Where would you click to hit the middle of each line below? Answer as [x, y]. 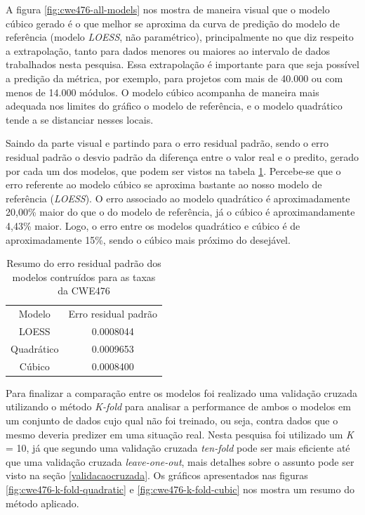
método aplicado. [42, 503]
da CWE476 [84, 291]
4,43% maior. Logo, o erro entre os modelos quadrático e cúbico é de [153, 225]
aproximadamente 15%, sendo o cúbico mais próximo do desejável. [148, 239]
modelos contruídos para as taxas [84, 276]
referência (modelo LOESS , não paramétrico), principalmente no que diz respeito [180, 37]
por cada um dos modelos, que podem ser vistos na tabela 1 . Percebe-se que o [173, 170]
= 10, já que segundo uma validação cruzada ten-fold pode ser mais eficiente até [178, 448]
